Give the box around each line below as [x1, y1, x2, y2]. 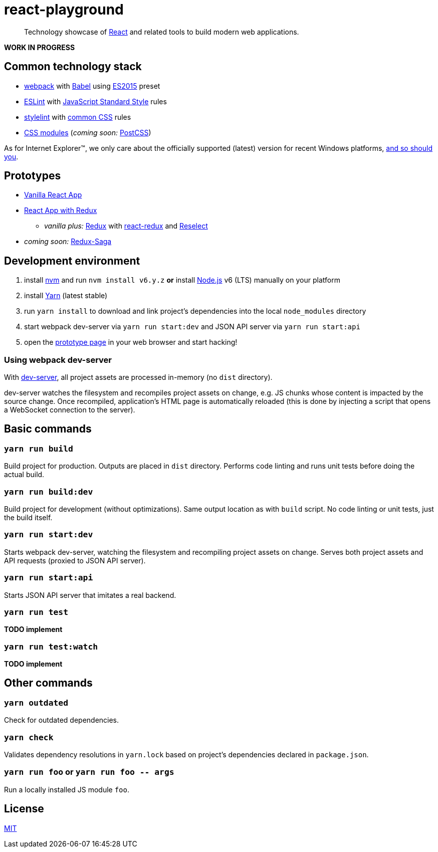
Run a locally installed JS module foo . [4, 785, 130, 794]
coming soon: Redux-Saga [24, 237, 112, 246]
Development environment [4, 254, 140, 267]
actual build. [4, 470, 45, 479]
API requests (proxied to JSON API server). [4, 556, 146, 565]
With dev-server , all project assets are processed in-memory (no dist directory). [4, 373, 273, 382]
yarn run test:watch [4, 642, 98, 652]
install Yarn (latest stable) [24, 291, 108, 300]
